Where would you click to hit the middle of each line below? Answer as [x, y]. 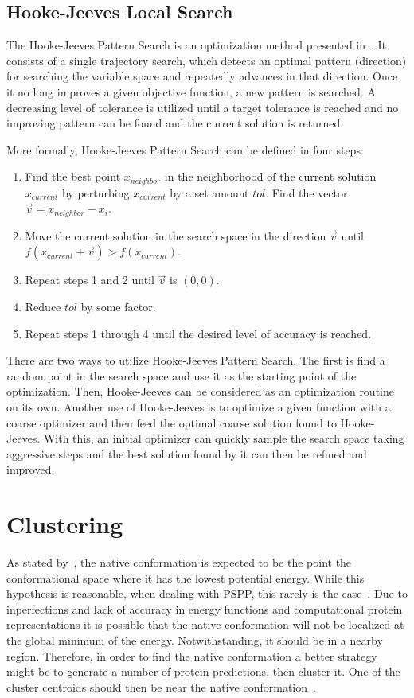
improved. [31, 469]
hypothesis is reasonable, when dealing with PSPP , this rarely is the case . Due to [207, 593]
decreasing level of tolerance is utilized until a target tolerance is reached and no [203, 107]
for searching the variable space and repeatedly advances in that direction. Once [202, 76]
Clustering [65, 524]
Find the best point [73, 176]
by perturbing [96, 192]
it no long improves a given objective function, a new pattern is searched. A [191, 91]
